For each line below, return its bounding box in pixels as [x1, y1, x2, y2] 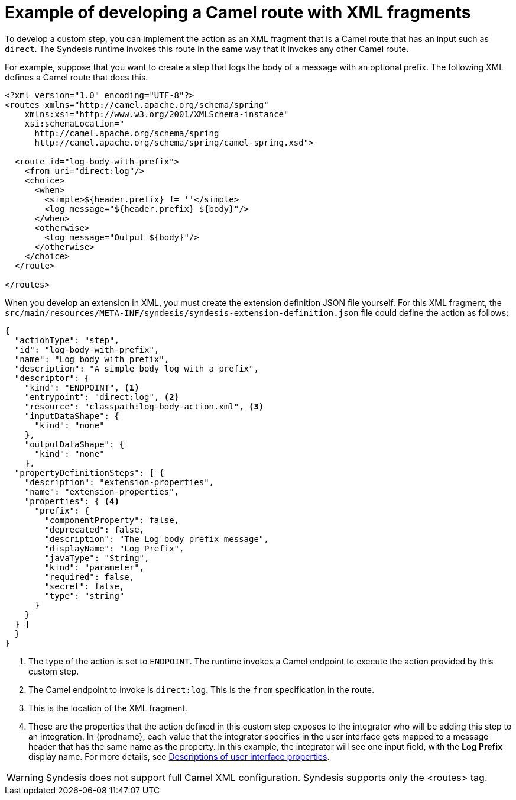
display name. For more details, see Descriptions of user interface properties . [28, 751, 330, 762]
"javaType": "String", [44, 553, 150, 563]
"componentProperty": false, [44, 515, 180, 525]
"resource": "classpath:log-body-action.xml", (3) [24, 401, 264, 411]
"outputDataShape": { [24, 439, 125, 449]
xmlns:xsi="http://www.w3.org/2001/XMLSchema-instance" [24, 109, 289, 119]
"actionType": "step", [14, 335, 119, 345]
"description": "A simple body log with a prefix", [14, 363, 259, 373]
